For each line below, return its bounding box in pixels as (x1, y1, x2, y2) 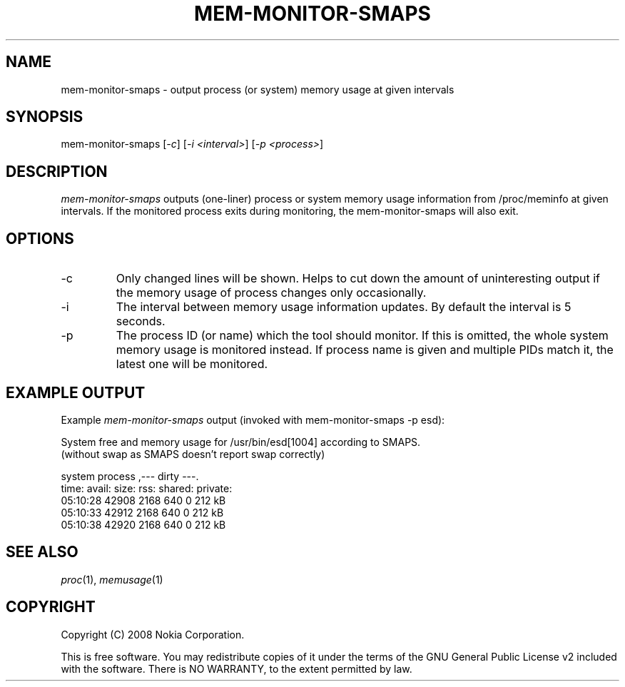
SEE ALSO (6, 543, 78, 561)
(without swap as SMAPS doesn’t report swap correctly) (61, 447, 325, 460)
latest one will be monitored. (116, 357, 268, 372)
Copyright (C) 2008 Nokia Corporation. (61, 628, 245, 641)
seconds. (116, 314, 166, 329)
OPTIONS (6, 229, 74, 248)
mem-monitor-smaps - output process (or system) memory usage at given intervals (61, 83, 454, 96)
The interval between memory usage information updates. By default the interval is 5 (116, 300, 571, 315)
